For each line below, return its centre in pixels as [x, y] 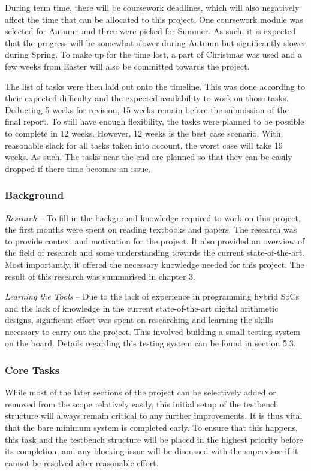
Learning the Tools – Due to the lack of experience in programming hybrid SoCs [152, 296]
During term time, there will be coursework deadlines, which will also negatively [152, 7]
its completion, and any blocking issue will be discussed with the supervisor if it [152, 451]
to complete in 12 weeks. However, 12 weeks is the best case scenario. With [143, 133]
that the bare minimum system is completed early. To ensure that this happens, [152, 428]
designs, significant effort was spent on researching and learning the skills [139, 320]
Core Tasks [32, 369]
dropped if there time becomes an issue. [78, 168]
